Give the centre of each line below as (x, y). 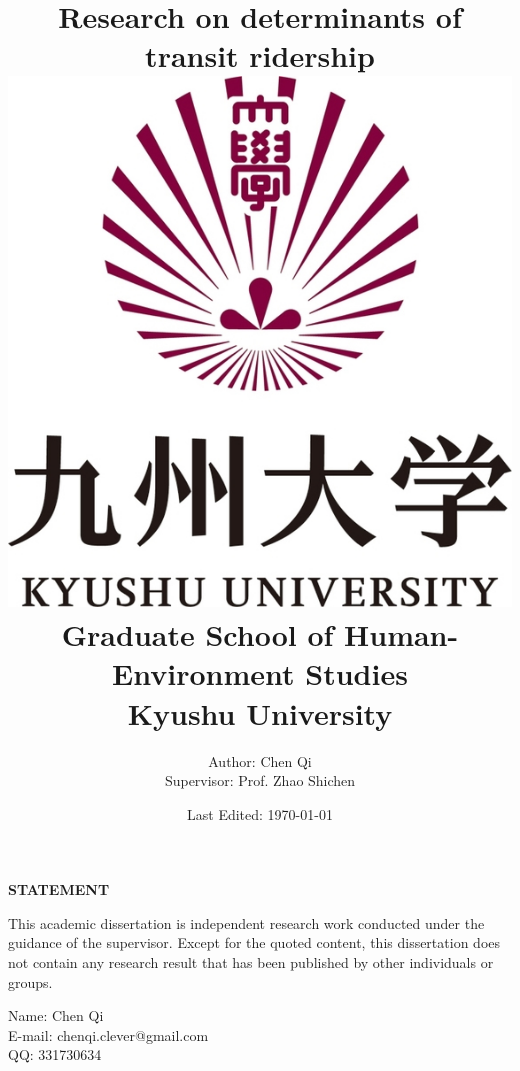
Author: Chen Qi (260, 760)
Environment (203, 673)
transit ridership (260, 55)
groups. (30, 981)
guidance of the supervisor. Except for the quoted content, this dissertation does (254, 942)
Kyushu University (260, 712)
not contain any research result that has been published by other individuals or (251, 962)
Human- (401, 634)
